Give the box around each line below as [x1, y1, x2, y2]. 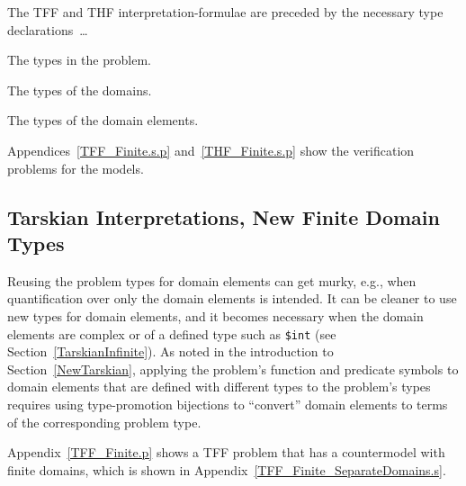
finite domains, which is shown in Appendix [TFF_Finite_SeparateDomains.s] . [7, 460, 446, 479]
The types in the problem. [7, 50, 151, 69]
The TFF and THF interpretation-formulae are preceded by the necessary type [7, 3, 444, 21]
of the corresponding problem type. [7, 412, 202, 431]
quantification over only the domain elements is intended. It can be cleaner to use [7, 289, 457, 308]
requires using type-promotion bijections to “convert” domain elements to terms [7, 394, 448, 413]
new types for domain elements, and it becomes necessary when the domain [7, 306, 424, 325]
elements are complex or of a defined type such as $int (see [7, 324, 336, 343]
